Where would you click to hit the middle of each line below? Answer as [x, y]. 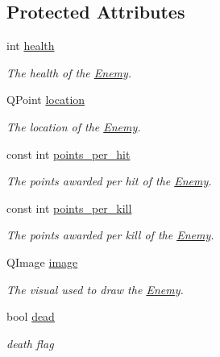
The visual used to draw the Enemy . [95, 289]
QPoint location [46, 100]
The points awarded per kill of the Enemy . [110, 235]
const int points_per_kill [69, 208]
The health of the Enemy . [69, 72]
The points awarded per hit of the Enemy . [109, 181]
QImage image [42, 262]
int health [31, 46]
